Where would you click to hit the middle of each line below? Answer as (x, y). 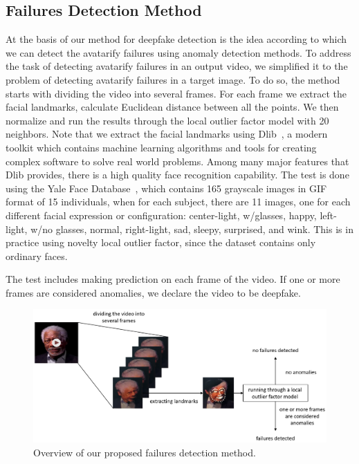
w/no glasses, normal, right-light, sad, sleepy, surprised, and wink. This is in (192, 229)
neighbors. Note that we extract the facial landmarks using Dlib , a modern (167, 134)
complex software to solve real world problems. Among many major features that (177, 161)
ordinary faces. (37, 256)
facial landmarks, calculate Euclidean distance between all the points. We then (172, 107)
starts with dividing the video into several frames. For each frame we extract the (176, 93)
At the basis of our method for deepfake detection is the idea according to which (176, 39)
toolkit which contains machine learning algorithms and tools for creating (161, 147)
